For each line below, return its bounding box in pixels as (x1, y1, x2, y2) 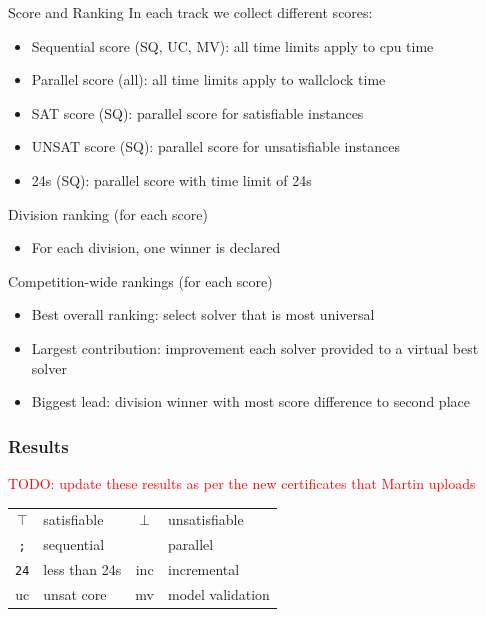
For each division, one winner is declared (31, 237, 281, 258)
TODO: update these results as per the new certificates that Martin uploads (8, 472, 476, 493)
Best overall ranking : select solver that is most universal (31, 304, 375, 325)
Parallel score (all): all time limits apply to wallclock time (31, 69, 386, 90)
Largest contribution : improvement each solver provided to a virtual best (31, 337, 479, 358)
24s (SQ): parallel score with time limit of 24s (31, 169, 312, 190)
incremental (168, 559, 240, 580)
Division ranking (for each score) (8, 203, 208, 224)
